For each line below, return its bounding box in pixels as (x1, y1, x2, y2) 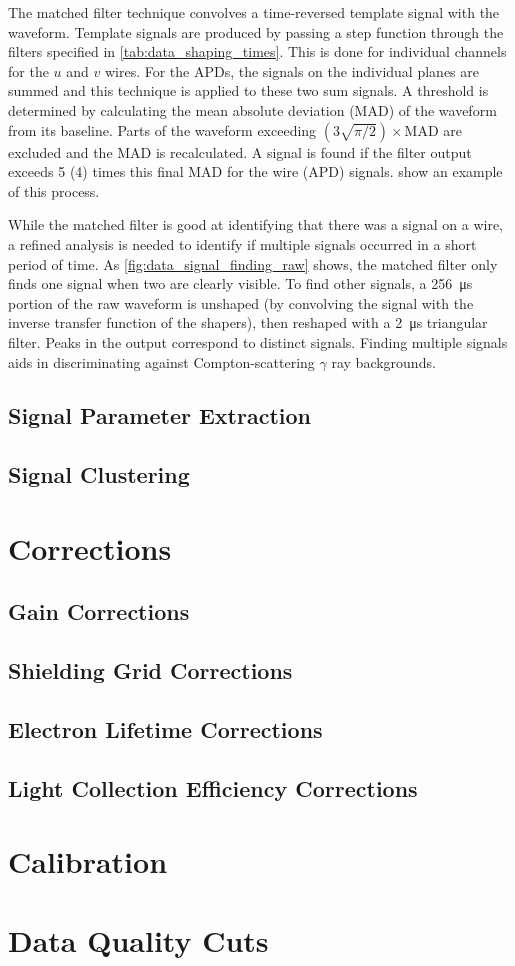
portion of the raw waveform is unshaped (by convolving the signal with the (8, 292, 474, 313)
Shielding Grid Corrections (8, 655, 293, 686)
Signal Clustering (8, 459, 190, 490)
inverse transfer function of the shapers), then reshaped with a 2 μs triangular (8, 312, 488, 333)
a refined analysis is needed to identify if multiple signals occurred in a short (8, 233, 477, 254)
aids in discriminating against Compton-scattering (8, 351, 315, 372)
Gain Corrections (8, 596, 190, 627)
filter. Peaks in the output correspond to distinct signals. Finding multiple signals (8, 331, 508, 352)
